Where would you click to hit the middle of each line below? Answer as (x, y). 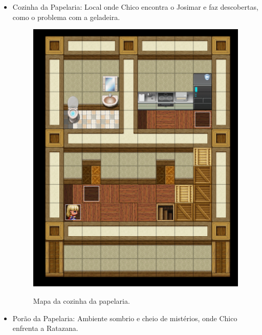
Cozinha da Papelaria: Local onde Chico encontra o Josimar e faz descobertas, (135, 7)
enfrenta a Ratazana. (45, 328)
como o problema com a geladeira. (66, 17)
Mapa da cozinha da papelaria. (81, 300)
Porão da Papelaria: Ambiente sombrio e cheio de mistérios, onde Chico (125, 318)
